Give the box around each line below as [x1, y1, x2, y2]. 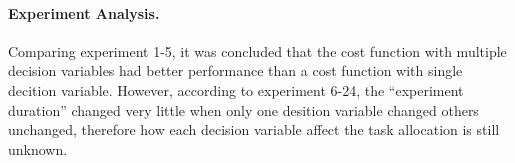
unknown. [8, 138, 68, 159]
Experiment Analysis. [8, 2, 160, 23]
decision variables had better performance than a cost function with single [8, 60, 463, 81]
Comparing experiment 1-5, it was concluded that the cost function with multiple [8, 40, 507, 61]
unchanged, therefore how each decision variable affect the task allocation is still [8, 119, 500, 140]
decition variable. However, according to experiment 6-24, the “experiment [8, 79, 464, 100]
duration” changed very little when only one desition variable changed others [8, 99, 479, 120]
